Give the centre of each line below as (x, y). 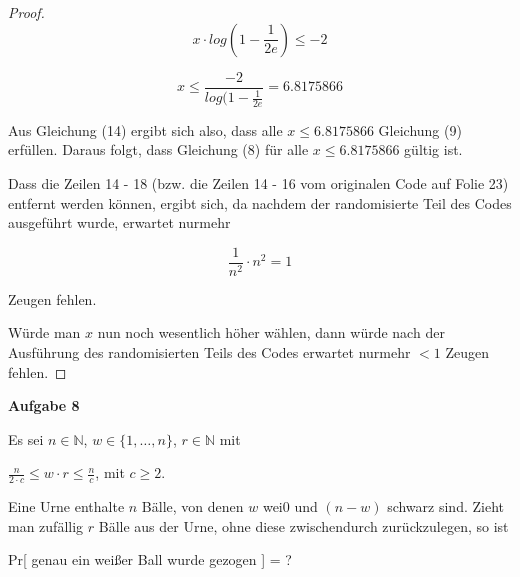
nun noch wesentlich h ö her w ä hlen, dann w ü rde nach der (271, 332)
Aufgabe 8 (44, 405)
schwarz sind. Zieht (445, 506)
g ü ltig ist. (433, 149)
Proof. (26, 12)
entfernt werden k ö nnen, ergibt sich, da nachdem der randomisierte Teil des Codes (260, 202)
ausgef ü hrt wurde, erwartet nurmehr (119, 222)
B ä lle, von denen (192, 506)
